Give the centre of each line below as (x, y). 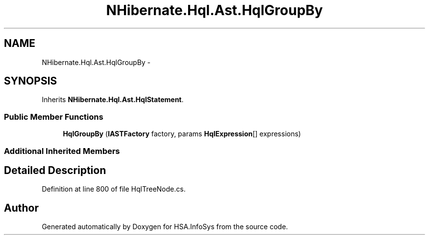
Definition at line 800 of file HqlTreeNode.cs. (114, 189)
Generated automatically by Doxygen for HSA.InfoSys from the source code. (165, 227)
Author (21, 208)
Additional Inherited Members (62, 151)
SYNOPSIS (31, 81)
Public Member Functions (54, 117)
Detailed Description (55, 170)
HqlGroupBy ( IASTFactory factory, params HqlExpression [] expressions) (182, 134)
